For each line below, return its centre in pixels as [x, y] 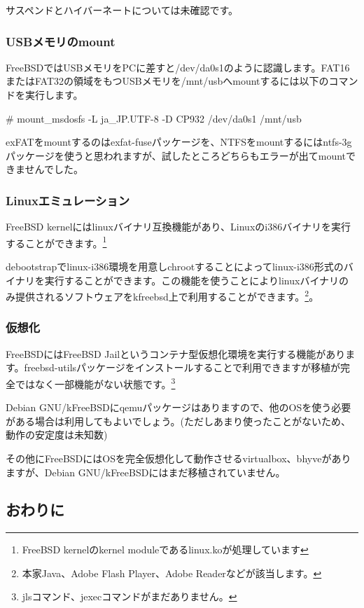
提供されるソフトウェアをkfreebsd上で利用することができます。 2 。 [167, 295]
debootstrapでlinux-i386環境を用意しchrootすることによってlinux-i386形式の [175, 267]
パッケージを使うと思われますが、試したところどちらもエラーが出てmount [176, 155]
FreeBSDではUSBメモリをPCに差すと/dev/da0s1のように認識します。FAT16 [178, 67]
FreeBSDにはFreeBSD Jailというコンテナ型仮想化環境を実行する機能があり [176, 353]
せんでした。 [54, 169]
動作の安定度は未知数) [57, 435]
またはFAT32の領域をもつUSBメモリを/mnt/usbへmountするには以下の [167, 81]
